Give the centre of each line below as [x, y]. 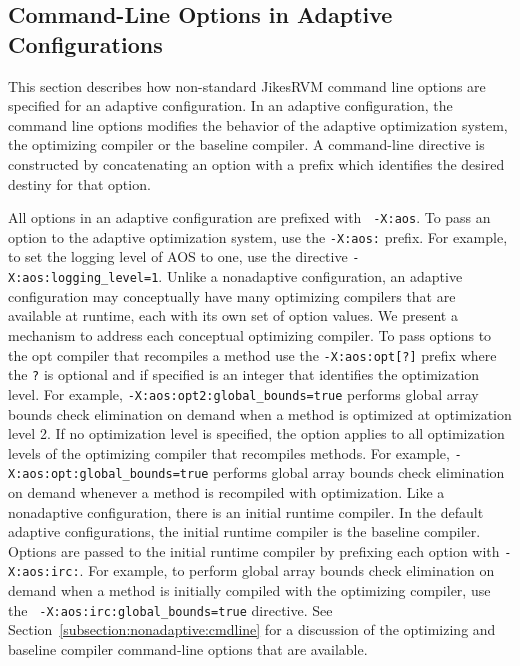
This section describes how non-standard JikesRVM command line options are [247, 85]
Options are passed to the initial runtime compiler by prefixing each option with [254, 550]
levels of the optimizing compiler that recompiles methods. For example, [229, 452]
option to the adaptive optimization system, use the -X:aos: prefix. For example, [258, 236]
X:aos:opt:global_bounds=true [108, 474]
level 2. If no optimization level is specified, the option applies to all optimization [256, 433]
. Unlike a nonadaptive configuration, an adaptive [310, 276]
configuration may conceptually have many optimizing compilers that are [232, 295]
